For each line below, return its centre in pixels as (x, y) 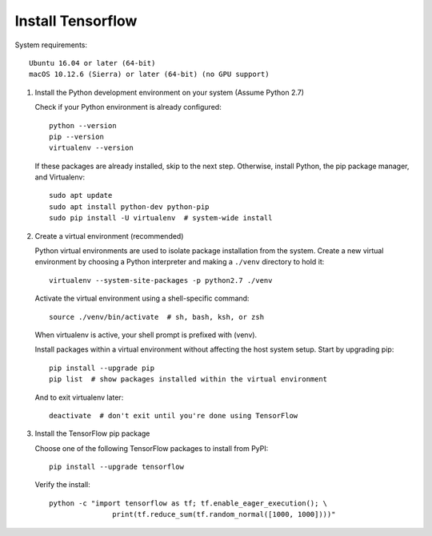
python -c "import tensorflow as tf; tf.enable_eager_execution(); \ (188, 503)
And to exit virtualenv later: (79, 397)
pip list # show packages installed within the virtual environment (188, 379)
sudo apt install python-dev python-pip (129, 207)
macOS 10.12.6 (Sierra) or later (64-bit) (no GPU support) (149, 75)
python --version (83, 125)
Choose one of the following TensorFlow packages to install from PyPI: (152, 448)
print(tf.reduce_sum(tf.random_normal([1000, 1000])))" (224, 514)
